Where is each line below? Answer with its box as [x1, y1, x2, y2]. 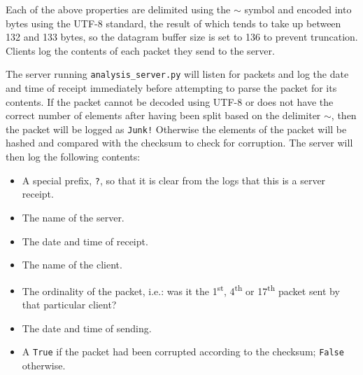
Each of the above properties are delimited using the [6, 2, 231, 16]
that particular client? [22, 296, 117, 311]
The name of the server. [22, 210, 124, 224]
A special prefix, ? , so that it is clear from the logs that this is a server [22, 172, 326, 187]
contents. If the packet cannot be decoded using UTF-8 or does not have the [6, 94, 334, 109]
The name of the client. [22, 257, 122, 272]
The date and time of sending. [22, 320, 152, 335]
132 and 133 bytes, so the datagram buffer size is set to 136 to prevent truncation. [6, 29, 358, 44]
